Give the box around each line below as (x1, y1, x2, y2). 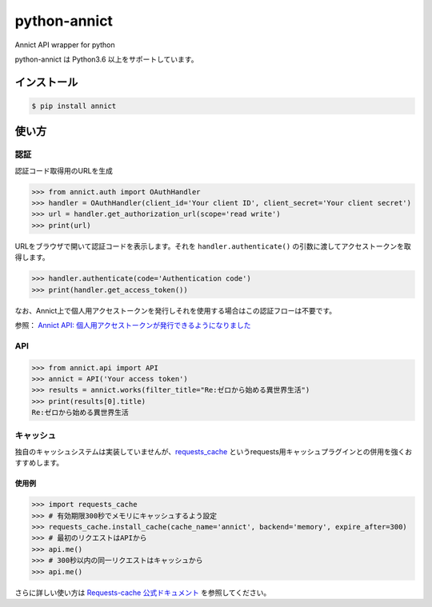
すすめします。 (14, 458, 64, 468)
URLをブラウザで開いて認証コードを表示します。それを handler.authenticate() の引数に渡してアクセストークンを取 (14, 241, 411, 251)
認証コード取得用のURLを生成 (14, 166, 114, 175)
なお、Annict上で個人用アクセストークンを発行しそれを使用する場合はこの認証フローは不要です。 (14, 305, 337, 315)
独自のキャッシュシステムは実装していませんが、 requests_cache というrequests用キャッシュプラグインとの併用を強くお (14, 446, 412, 456)
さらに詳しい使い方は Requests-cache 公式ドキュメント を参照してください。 (14, 588, 271, 597)
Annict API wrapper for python (14, 40, 115, 50)
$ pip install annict (31, 101, 117, 110)
